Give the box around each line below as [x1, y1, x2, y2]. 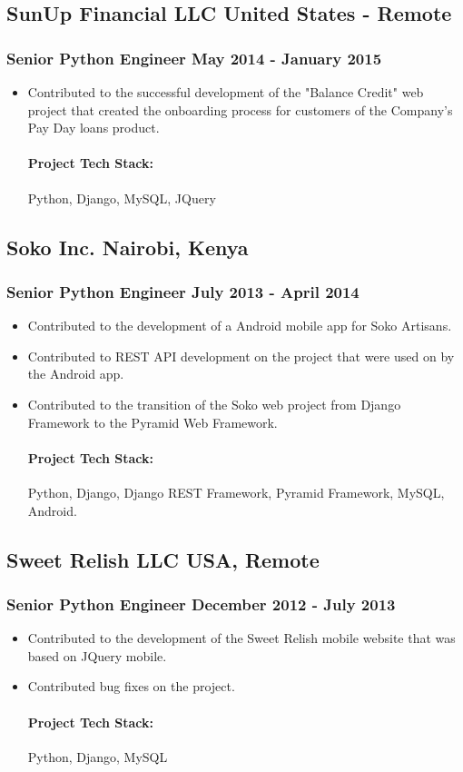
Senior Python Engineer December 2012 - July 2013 [6, 592, 396, 615]
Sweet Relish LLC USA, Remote [6, 545, 320, 573]
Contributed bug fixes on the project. [27, 677, 235, 696]
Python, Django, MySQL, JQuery [27, 188, 216, 207]
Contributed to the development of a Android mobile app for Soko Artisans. [27, 316, 452, 335]
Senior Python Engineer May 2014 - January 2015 [6, 46, 382, 69]
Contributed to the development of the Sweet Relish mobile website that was [27, 628, 456, 648]
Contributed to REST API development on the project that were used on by [27, 346, 455, 365]
